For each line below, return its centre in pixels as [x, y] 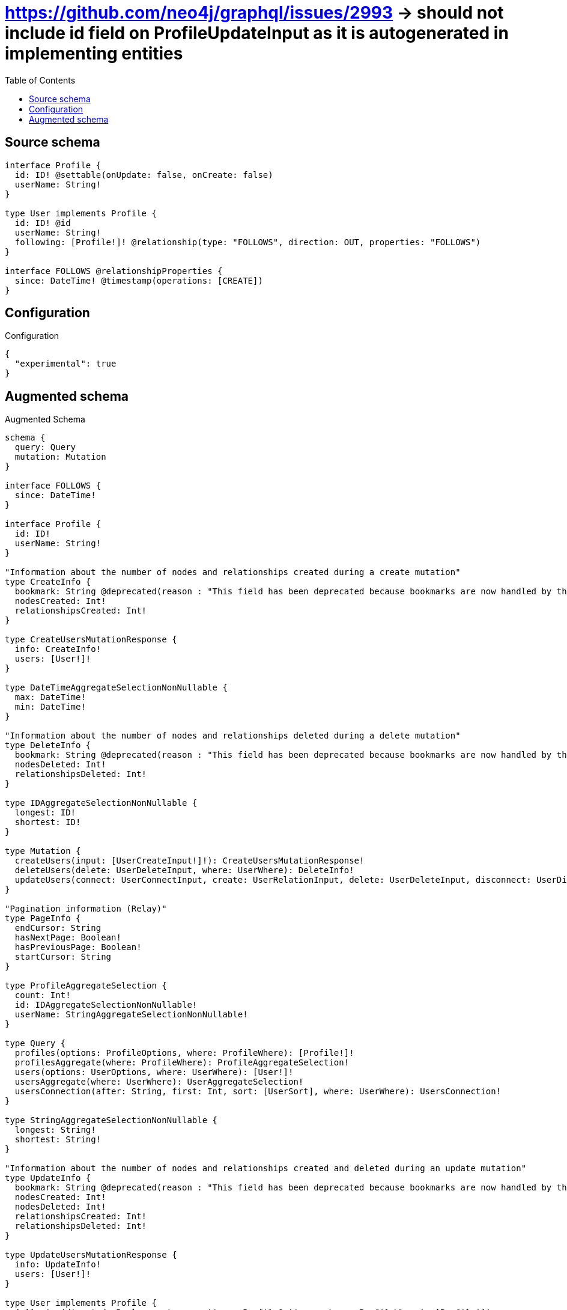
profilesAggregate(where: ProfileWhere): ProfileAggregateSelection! [182, 1063]
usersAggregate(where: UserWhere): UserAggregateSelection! [159, 1082]
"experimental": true [65, 364]
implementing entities [94, 53]
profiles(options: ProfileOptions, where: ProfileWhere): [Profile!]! [184, 1053]
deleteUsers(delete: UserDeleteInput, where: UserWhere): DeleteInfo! [184, 870]
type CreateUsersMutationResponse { [91, 640]
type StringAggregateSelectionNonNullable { [111, 1120]
